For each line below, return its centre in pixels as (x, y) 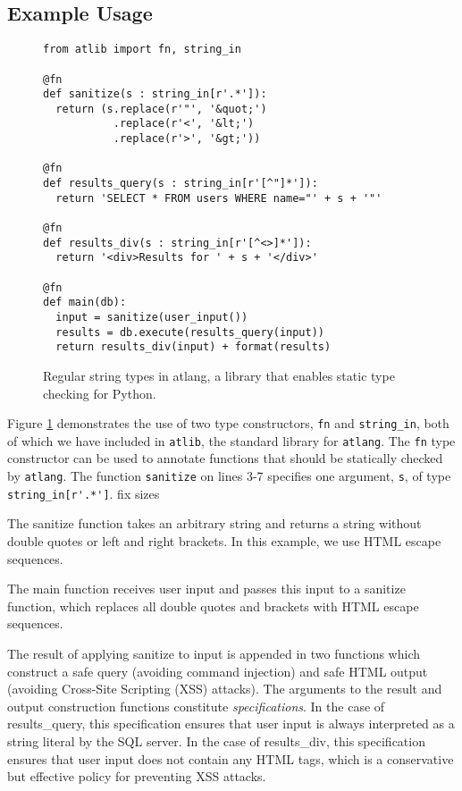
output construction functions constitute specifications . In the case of (196, 706)
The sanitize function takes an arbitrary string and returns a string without (214, 523)
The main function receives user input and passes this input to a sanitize (206, 589)
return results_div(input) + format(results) (193, 347)
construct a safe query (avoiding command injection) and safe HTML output (218, 671)
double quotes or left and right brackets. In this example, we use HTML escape (224, 540)
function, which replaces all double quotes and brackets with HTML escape (213, 606)
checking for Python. (100, 393)
